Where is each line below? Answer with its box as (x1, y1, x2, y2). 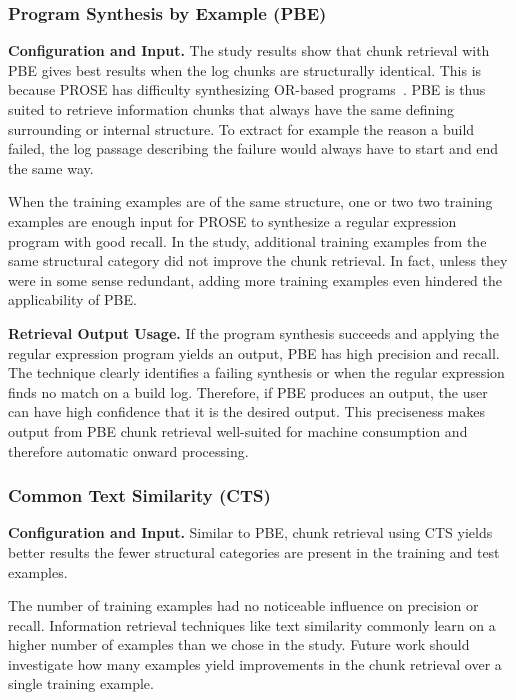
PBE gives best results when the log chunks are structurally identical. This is (8, 59, 482, 80)
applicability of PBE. (8, 289, 137, 310)
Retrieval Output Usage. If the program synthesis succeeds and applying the (8, 322, 499, 343)
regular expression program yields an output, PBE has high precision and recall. (8, 342, 500, 363)
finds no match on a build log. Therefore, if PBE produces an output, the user (8, 381, 488, 402)
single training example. (8, 673, 154, 694)
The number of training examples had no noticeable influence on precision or (8, 595, 479, 616)
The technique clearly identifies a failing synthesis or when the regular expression (8, 362, 505, 383)
